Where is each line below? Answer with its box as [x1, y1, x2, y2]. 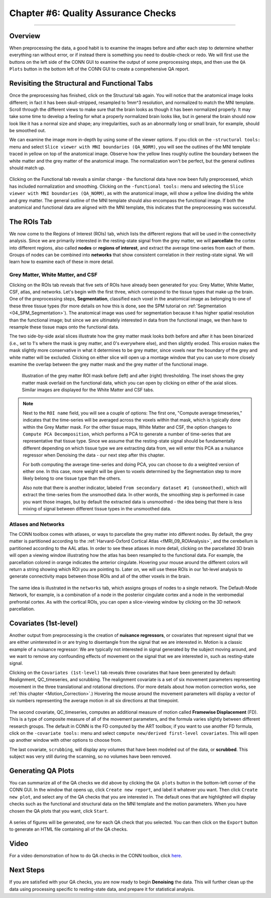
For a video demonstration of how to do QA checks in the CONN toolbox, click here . [9, 853, 183, 859]
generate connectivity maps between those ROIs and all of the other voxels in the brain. [9, 573, 191, 580]
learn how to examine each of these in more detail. [9, 259, 114, 265]
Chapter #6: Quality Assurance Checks [9, 8, 177, 19]
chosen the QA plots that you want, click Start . [9, 808, 109, 814]
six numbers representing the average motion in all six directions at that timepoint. [9, 698, 179, 704]
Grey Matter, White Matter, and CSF [9, 271, 98, 278]
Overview [9, 32, 41, 40]
